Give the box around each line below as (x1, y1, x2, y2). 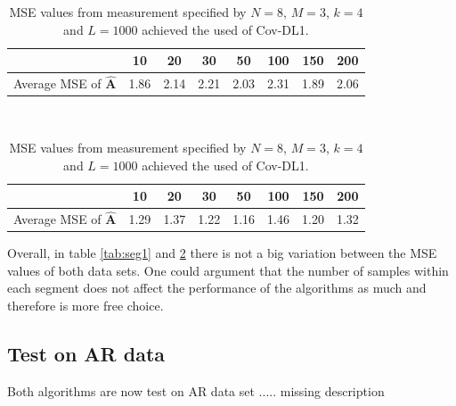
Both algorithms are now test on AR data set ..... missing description (7, 381, 385, 400)
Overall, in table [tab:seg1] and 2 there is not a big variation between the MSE (7, 244, 437, 262)
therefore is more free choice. (7, 296, 164, 315)
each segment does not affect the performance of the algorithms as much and (7, 278, 427, 297)
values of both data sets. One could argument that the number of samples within (7, 261, 449, 279)
